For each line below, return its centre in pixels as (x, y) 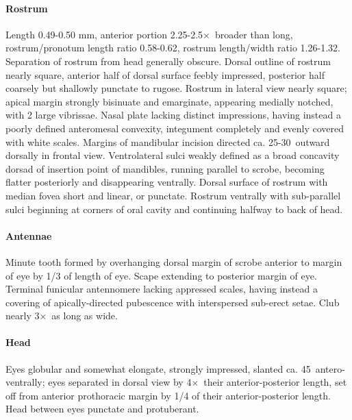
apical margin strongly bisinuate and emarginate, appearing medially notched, (169, 101)
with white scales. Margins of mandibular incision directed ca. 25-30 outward (168, 141)
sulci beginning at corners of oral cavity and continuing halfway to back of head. (174, 209)
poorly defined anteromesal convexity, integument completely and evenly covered (175, 128)
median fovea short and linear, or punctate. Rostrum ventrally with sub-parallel (173, 195)
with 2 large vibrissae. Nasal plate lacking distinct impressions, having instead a (173, 115)
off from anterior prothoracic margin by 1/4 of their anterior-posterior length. (168, 395)
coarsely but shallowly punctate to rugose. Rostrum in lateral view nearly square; (176, 88)
